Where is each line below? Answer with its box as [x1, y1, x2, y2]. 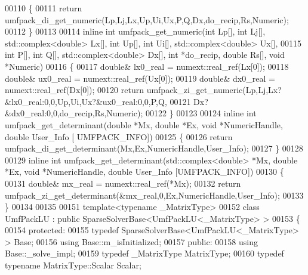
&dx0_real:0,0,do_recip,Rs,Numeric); [5, 107, 143, 119]
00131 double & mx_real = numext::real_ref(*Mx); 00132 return [5, 177, 241, 189]
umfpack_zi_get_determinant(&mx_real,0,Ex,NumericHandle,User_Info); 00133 [5, 189, 304, 201]
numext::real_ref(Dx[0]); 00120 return [5, 84, 144, 96]
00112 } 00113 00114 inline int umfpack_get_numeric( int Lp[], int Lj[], [5, 25, 266, 38]
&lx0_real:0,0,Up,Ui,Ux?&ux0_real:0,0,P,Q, [5, 95, 167, 107]
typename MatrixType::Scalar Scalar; [5, 259, 141, 271]
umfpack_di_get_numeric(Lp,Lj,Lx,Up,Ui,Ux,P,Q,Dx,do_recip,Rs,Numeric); [5, 13, 289, 26]
